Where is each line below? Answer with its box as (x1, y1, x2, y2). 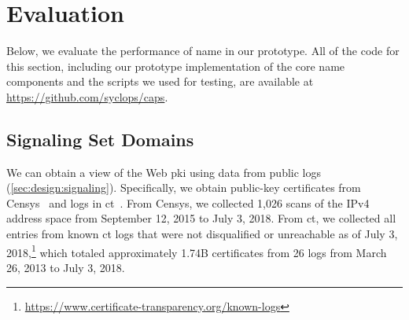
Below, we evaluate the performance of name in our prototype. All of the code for (6, 42, 400, 59)
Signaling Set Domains (6, 127, 194, 151)
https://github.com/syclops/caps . (6, 88, 168, 105)
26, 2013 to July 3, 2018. (6, 259, 125, 275)
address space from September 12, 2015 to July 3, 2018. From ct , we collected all (6, 210, 396, 226)
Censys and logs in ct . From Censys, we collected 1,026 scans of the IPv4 (6, 194, 370, 211)
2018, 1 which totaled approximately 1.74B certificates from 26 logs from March (6, 241, 387, 260)
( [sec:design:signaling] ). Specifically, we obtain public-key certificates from (6, 179, 361, 196)
